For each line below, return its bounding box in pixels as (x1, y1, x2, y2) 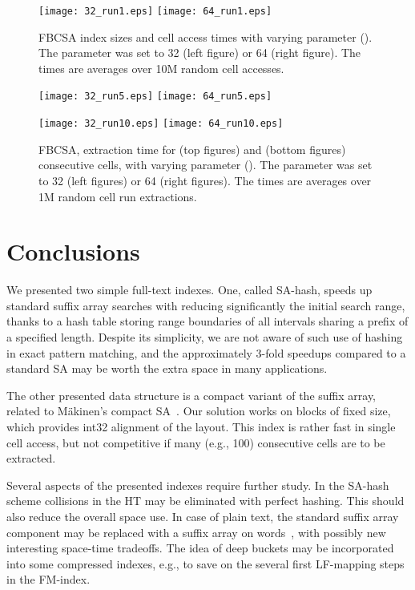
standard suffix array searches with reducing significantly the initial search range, (6, 297, 405, 313)
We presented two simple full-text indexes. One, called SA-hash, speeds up (6, 281, 373, 298)
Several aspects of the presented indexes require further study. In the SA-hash (6, 476, 389, 493)
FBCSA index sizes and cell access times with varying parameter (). (38, 28, 373, 45)
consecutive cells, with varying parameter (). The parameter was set (38, 156, 373, 173)
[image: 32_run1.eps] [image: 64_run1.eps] (38, 6, 272, 17)
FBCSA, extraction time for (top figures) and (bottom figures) (38, 140, 346, 157)
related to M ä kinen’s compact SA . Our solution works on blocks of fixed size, (6, 402, 391, 419)
